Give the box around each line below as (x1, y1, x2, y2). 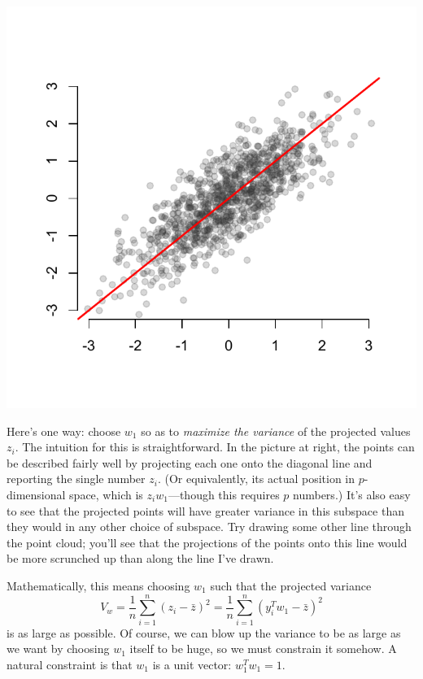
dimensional (7, 486, 66, 503)
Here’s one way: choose (7, 422, 121, 439)
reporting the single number (7, 470, 146, 487)
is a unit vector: (152, 655, 232, 672)
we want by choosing (7, 640, 110, 657)
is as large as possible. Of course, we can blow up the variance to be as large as (7, 624, 401, 641)
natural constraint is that (7, 655, 133, 672)
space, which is (69, 486, 143, 503)
